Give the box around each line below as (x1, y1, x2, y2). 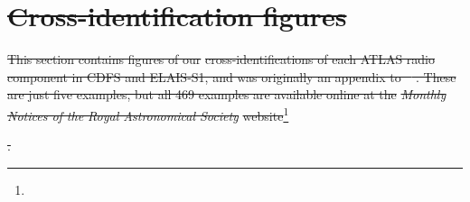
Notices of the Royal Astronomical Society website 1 (7, 103, 289, 124)
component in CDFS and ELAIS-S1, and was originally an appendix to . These (7, 67, 456, 86)
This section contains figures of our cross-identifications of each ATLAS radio (7, 50, 436, 69)
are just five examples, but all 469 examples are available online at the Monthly (7, 85, 446, 104)
